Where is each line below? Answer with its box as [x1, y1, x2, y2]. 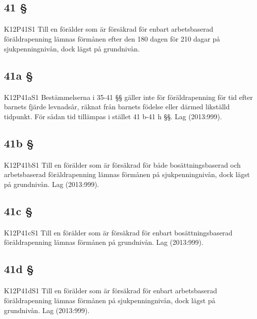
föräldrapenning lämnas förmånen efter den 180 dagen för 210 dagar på [4, 33, 220, 44]
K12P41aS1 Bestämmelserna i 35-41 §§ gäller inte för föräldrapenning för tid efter [4, 91, 253, 102]
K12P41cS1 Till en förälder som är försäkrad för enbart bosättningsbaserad [4, 227, 233, 237]
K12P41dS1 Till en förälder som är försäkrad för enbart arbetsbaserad [4, 285, 217, 296]
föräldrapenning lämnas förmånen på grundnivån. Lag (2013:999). [4, 237, 204, 247]
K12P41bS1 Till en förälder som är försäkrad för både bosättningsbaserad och [4, 159, 241, 170]
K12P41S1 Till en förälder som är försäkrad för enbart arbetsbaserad [4, 24, 213, 34]
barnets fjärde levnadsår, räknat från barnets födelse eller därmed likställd [4, 101, 230, 112]
